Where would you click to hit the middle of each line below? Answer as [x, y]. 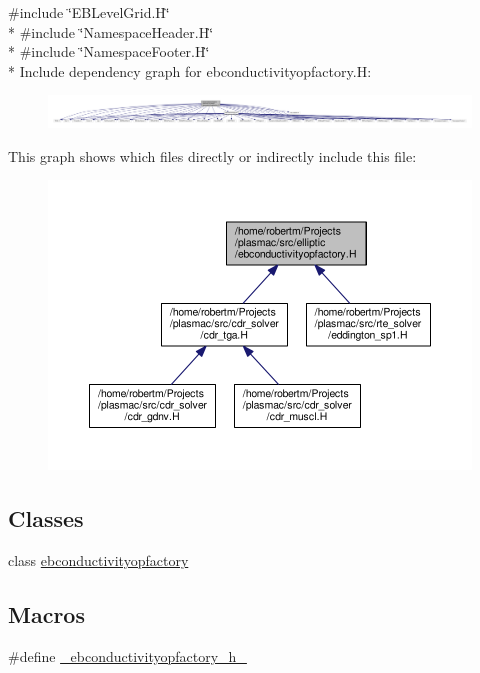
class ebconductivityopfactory [98, 560]
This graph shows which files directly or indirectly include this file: [212, 155]
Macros [46, 614]
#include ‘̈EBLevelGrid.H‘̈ [89, 12]
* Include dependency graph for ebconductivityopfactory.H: [190, 70]
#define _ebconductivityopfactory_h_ [127, 655]
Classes [46, 518]
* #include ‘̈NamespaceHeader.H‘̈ [111, 31]
